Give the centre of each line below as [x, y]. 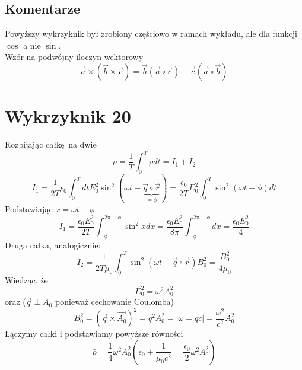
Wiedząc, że [26, 280]
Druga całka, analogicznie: [53, 245]
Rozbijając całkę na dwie [51, 144]
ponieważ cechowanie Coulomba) [115, 302]
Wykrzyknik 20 [68, 116]
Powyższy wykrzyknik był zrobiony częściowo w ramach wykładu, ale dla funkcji [151, 34]
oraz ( [15, 302]
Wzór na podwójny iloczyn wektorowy [74, 57]
